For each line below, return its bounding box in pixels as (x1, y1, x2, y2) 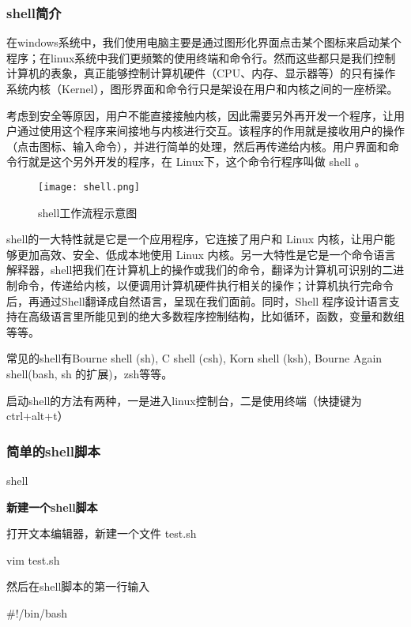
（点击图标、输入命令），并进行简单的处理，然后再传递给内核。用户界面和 (6, 137, 388, 154)
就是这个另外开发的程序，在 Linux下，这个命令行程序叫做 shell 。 (28, 153, 366, 170)
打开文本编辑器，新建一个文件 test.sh (6, 525, 197, 542)
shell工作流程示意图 (38, 204, 138, 220)
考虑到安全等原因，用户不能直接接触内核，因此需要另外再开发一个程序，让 (6, 107, 394, 123)
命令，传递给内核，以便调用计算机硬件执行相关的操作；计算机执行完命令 (17, 277, 394, 293)
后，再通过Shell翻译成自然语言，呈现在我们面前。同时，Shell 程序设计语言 (6, 292, 389, 309)
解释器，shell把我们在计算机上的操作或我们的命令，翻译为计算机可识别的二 (6, 261, 394, 278)
